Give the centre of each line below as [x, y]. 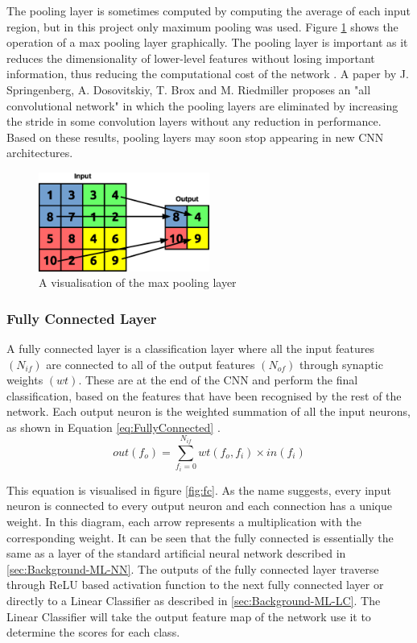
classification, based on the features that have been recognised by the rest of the [204, 395]
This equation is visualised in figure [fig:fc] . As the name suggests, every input [199, 490]
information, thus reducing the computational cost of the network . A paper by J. [208, 74]
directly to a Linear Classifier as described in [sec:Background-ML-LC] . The [194, 601]
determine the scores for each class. [93, 632]
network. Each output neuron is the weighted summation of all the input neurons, [208, 411]
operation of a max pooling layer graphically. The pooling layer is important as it [207, 42]
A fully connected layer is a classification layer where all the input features [191, 348]
